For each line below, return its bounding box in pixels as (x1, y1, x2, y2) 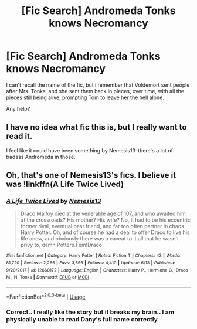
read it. (6, 131, 33, 141)
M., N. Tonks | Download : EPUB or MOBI (6, 274, 89, 280)
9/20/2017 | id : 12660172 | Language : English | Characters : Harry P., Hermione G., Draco (6, 267, 189, 273)
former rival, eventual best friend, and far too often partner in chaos (20, 223, 185, 230)
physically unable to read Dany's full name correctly (6, 315, 158, 323)
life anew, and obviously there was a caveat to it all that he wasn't (20, 235, 179, 242)
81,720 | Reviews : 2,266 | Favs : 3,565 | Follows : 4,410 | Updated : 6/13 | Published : (6, 260, 176, 266)
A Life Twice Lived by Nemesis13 (6, 197, 101, 205)
